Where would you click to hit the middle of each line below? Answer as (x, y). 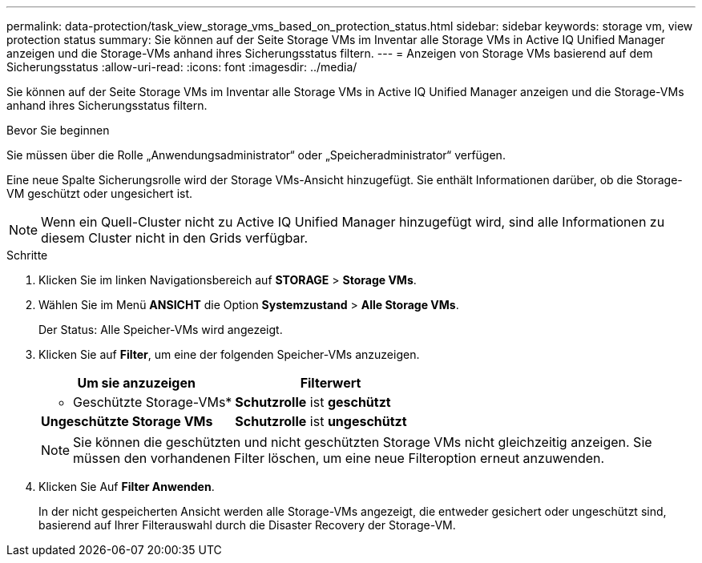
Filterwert (331, 383)
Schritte (27, 255)
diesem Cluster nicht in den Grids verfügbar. (175, 238)
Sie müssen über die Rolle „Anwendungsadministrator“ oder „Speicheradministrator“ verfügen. (256, 155)
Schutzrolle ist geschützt (313, 402)
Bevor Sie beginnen (58, 130)
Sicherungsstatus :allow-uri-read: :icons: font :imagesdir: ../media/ (182, 67)
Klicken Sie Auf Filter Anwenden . (127, 487)
